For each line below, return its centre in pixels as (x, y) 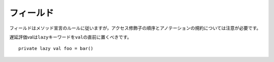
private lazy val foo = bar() (56, 48)
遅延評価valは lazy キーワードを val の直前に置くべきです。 (71, 37)
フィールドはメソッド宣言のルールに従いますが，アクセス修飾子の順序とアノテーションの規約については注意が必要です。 (135, 28)
